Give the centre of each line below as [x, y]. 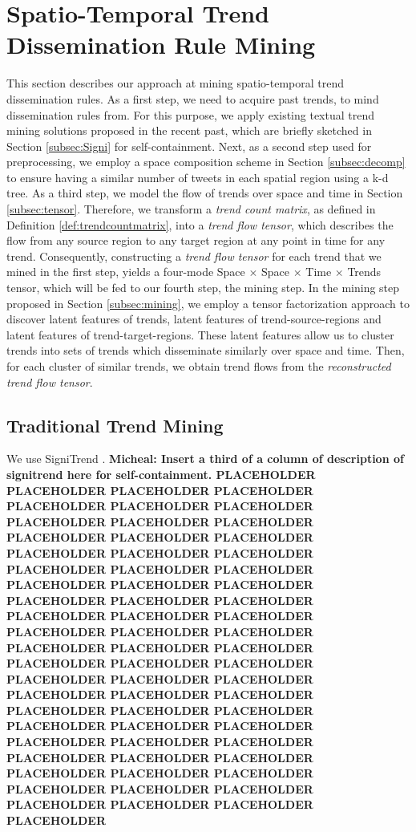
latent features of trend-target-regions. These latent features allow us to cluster [200, 334]
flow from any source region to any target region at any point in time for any [196, 240]
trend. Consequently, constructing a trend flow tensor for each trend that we [194, 256]
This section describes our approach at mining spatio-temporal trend [175, 83]
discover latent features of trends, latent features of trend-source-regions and [194, 319]
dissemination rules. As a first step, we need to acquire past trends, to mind [193, 98]
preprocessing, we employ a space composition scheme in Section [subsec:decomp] [206, 162]
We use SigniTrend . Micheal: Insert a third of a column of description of [205, 459]
